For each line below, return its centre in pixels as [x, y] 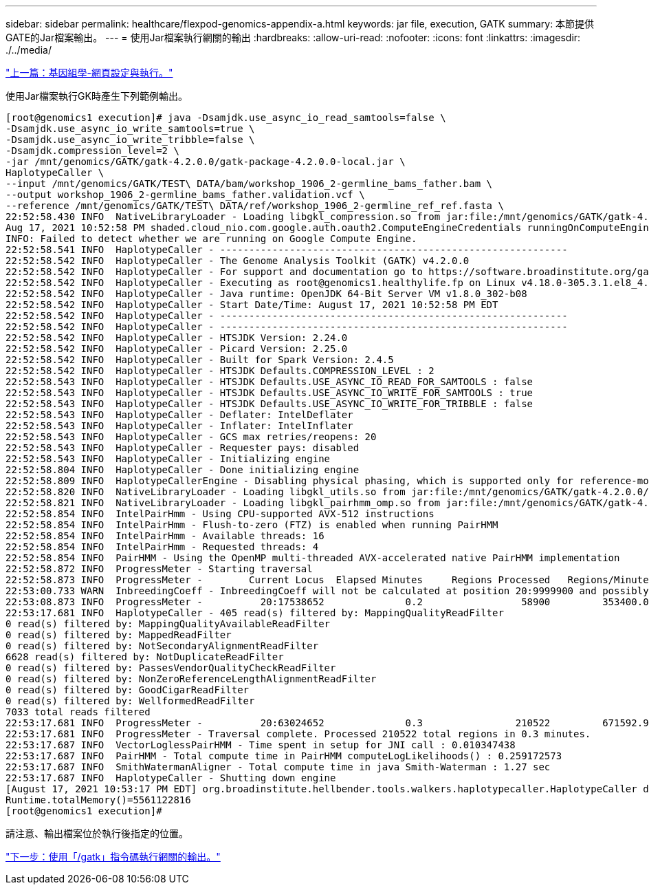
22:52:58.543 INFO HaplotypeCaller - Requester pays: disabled [183, 448]
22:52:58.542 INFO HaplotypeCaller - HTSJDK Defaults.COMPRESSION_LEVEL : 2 [220, 371]
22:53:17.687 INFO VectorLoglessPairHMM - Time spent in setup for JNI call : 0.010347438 [261, 745]
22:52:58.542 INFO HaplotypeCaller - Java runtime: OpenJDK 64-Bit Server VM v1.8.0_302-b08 [266, 294]
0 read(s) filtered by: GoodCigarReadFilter [128, 690]
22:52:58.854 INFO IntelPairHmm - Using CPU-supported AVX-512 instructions [220, 514]
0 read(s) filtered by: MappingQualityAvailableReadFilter [168, 624]
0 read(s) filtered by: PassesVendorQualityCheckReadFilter [171, 668]
